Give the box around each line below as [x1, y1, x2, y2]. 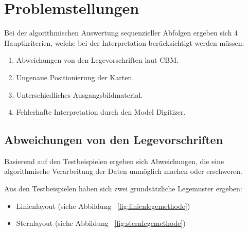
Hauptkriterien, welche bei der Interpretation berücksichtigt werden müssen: [4, 37, 244, 48]
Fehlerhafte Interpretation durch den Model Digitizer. [16, 106, 186, 117]
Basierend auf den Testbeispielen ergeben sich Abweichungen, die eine [4, 155, 224, 166]
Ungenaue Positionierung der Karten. [16, 72, 134, 82]
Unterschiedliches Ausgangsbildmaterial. [16, 89, 143, 100]
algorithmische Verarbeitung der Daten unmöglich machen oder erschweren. [4, 166, 243, 176]
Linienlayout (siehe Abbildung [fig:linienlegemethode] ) [16, 200, 190, 211]
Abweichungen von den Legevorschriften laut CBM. [16, 55, 179, 65]
